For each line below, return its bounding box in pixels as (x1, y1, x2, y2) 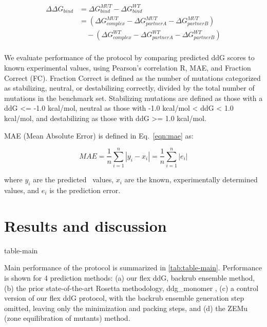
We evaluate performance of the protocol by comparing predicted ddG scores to (4, 52, 255, 63)
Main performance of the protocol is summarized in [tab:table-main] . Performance (4, 262, 262, 273)
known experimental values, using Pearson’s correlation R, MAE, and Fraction (4, 62, 251, 73)
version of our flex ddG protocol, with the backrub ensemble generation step (4, 292, 244, 303)
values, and (4, 185, 40, 196)
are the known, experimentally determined (124, 174, 258, 185)
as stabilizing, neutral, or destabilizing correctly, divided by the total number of (4, 82, 255, 93)
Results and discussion (4, 215, 167, 236)
